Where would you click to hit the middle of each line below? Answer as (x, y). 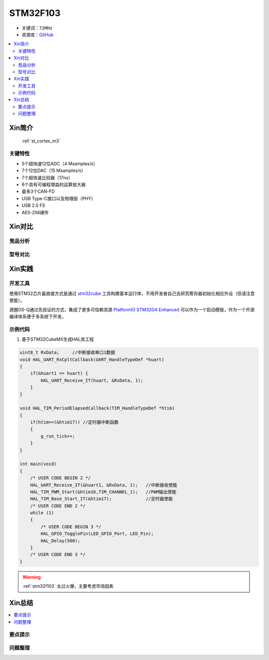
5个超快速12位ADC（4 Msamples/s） (60, 163)
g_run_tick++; (58, 436)
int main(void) (38, 464)
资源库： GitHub (38, 34)
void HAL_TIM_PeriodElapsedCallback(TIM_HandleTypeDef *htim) (97, 408)
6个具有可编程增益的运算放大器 (54, 184)
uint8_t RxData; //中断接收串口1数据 (67, 353)
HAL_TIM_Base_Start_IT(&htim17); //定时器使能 (102, 499)
